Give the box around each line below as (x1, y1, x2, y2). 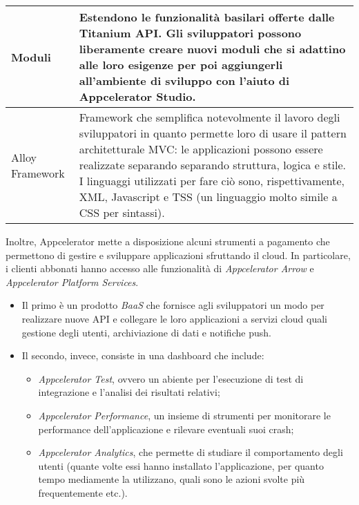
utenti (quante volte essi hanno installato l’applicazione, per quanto (38, 458, 324, 473)
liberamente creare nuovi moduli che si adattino (79, 41, 346, 57)
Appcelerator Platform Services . (6, 274, 139, 289)
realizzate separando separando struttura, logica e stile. (79, 157, 347, 173)
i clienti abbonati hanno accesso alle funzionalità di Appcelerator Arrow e (6, 261, 314, 276)
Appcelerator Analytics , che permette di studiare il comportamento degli (38, 445, 343, 459)
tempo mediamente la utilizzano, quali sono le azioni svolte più (38, 472, 305, 486)
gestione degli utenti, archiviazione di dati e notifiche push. (21, 325, 271, 339)
